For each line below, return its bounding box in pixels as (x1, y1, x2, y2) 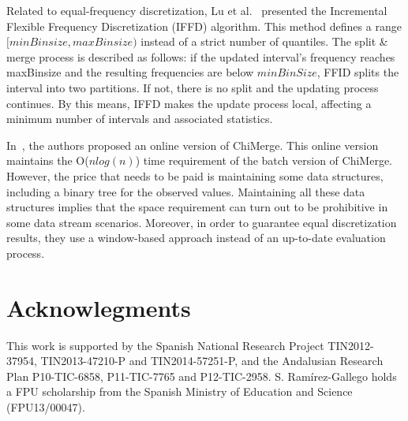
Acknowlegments (6, 291, 191, 323)
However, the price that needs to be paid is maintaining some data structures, (6, 167, 384, 184)
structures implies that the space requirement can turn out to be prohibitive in (6, 199, 388, 215)
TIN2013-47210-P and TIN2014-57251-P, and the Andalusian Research (40, 352, 384, 369)
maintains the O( (6, 152, 89, 169)
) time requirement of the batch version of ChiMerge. (135, 152, 392, 169)
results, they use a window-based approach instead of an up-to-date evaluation (6, 229, 386, 246)
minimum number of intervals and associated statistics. (6, 110, 273, 127)
